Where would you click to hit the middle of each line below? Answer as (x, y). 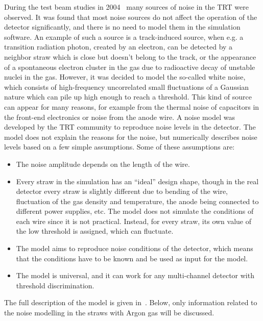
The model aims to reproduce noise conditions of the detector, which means (135, 248)
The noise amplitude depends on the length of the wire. (103, 164)
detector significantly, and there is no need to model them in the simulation (122, 27)
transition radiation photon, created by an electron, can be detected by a (118, 47)
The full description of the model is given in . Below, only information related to (131, 302)
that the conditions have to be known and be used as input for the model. (132, 258)
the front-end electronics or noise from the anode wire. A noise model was (119, 117)
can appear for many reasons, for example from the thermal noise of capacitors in (132, 106)
